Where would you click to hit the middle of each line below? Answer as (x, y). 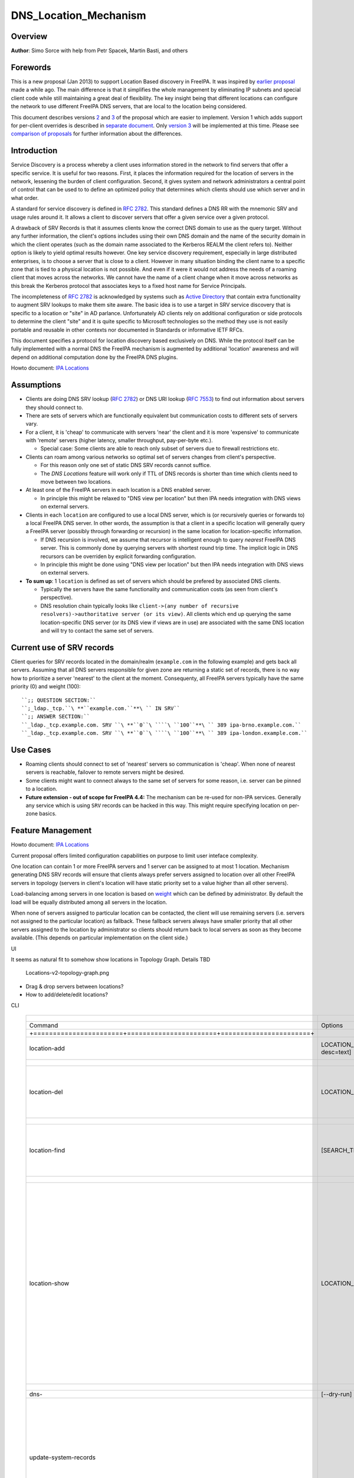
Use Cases (31, 750)
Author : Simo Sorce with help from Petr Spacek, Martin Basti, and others (99, 51)
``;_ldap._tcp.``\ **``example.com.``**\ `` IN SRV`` (101, 708)
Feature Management (51, 831)
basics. (48, 813)
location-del (46, 1092)
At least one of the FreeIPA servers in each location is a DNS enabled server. (119, 490)
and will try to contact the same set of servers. (97, 631)
